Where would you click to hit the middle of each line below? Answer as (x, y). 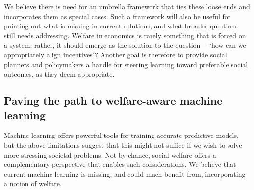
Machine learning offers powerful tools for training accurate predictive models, (121, 135)
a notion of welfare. (33, 183)
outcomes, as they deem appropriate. (59, 74)
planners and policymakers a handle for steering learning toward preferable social (126, 64)
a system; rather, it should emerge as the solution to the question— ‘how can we (125, 45)
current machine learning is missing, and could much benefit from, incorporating (125, 174)
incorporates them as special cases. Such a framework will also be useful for (117, 16)
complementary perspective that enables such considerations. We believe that (120, 164)
